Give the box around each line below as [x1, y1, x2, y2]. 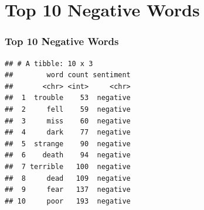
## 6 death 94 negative [5, 151, 131, 160]
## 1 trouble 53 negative [5, 94, 131, 102]
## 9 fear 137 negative [5, 185, 131, 194]
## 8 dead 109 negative [5, 174, 131, 183]
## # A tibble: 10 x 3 [5, 59, 93, 68]
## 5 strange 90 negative [5, 139, 131, 148]
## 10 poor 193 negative [5, 197, 131, 205]
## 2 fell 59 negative [5, 105, 131, 113]
